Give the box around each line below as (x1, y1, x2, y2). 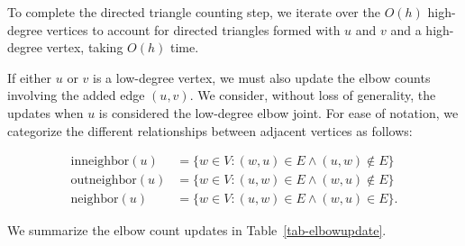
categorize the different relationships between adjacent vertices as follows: (7, 121, 413, 140)
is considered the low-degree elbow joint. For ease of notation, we (98, 103, 459, 122)
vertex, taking (46, 38, 123, 57)
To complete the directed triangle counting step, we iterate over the (7, 3, 380, 21)
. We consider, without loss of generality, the (189, 86, 436, 105)
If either (7, 68, 52, 87)
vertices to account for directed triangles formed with (46, 20, 341, 39)
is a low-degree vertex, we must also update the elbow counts (93, 68, 431, 87)
